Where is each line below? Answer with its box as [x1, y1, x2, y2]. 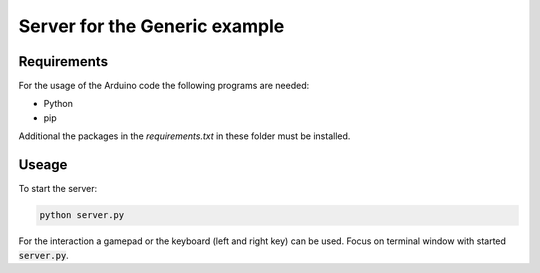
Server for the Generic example [18, 15, 285, 37]
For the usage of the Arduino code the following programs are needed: [18, 80, 310, 92]
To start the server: [18, 183, 98, 195]
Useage [18, 156, 68, 174]
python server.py [39, 210, 125, 221]
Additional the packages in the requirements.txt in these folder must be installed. [18, 130, 351, 142]
